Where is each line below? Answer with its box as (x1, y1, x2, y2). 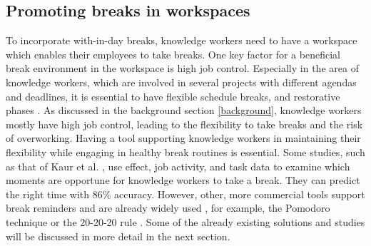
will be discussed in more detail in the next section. (6, 228, 230, 243)
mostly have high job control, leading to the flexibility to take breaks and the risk (6, 116, 363, 131)
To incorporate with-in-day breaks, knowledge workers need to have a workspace (6, 33, 357, 48)
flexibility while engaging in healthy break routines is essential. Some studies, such (6, 144, 365, 159)
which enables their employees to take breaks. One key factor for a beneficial (6, 46, 340, 61)
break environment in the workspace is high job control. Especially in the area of (6, 61, 359, 76)
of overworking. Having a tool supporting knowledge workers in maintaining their (6, 130, 361, 145)
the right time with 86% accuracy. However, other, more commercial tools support (6, 186, 365, 201)
